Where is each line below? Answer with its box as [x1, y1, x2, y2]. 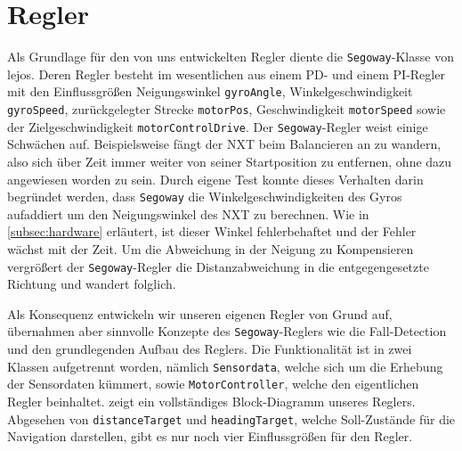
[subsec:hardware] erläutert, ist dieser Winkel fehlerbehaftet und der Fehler [7, 222, 417, 241]
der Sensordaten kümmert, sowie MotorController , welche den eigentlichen [7, 374, 419, 393]
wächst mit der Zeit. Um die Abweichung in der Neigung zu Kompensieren [7, 239, 414, 258]
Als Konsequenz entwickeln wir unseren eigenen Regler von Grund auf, [7, 304, 393, 323]
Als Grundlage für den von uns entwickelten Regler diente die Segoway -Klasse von [7, 47, 454, 66]
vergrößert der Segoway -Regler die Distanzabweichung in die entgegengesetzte [7, 257, 429, 275]
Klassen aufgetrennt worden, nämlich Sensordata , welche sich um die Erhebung [7, 357, 443, 375]
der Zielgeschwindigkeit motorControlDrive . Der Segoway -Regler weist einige [7, 117, 428, 135]
